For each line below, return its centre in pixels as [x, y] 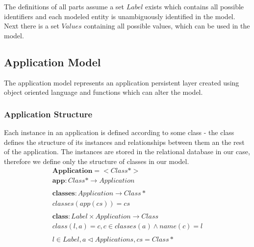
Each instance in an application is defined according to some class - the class [119, 132]
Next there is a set [32, 26]
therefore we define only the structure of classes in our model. [97, 161]
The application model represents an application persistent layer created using [122, 82]
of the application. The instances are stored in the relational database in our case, [127, 151]
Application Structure [48, 114]
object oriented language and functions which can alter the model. [103, 92]
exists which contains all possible [195, 6]
